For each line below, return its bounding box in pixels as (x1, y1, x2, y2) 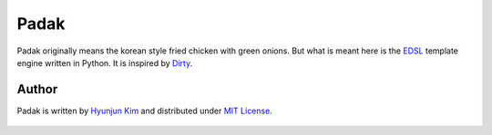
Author (16, 82, 58, 97)
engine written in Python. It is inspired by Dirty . (16, 57, 193, 68)
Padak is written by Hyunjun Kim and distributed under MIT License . (16, 105, 272, 116)
